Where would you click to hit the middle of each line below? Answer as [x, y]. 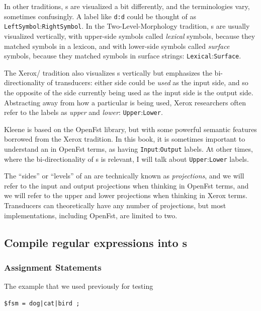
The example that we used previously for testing [79, 286]
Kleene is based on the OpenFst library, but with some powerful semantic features [130, 129]
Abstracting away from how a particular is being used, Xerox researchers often [125, 102]
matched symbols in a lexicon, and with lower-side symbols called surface [117, 46]
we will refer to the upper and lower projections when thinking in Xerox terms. [126, 195]
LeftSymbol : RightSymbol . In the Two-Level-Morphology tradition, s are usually [127, 26]
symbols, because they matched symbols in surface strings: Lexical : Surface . [123, 56]
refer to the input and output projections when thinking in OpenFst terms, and [126, 185]
